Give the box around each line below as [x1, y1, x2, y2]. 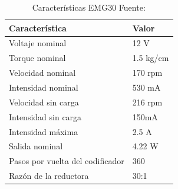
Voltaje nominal [9, 37, 67, 49]
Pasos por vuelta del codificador [9, 155, 124, 167]
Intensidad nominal [9, 81, 78, 93]
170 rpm [132, 66, 163, 79]
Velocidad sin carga [9, 95, 79, 108]
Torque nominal [9, 52, 66, 64]
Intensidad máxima [9, 125, 78, 137]
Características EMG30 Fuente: [32, 1, 146, 13]
